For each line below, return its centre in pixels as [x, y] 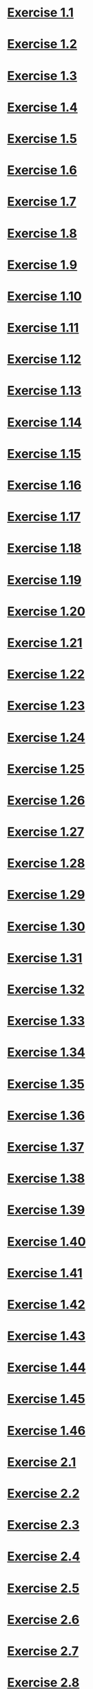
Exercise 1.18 [44, 548]
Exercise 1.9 [42, 265]
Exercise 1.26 [46, 800]
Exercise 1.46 [46, 1430]
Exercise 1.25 [46, 769]
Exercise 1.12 [44, 359]
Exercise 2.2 [43, 1493]
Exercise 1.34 [46, 1053]
